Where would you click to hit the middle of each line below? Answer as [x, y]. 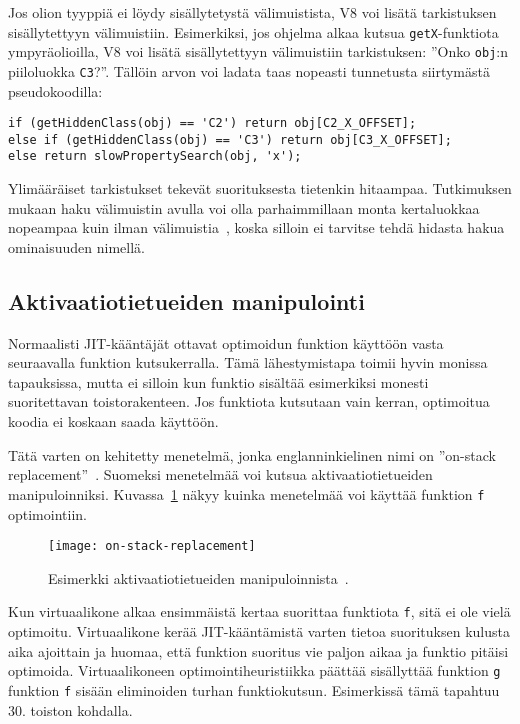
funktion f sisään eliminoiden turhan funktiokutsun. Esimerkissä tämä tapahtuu [254, 689]
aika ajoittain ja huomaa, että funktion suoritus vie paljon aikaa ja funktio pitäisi [258, 650]
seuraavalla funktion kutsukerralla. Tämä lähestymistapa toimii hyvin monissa [248, 362]
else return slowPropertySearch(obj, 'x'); [155, 156]
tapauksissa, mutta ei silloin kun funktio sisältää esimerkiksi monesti [218, 381]
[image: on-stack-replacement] [152, 546]
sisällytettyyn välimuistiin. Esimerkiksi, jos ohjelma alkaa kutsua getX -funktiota [253, 31]
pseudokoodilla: [55, 90]
